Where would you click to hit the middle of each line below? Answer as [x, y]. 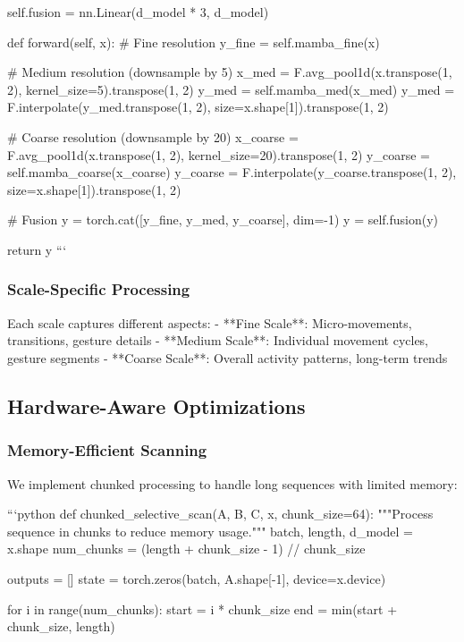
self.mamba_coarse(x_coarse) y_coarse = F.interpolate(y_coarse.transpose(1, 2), [232, 172]
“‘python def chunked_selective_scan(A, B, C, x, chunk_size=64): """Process [220, 514]
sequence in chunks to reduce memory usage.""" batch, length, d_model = [210, 531]
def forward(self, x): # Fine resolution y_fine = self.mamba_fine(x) [194, 42]
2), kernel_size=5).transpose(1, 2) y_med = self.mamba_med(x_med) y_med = [231, 89]
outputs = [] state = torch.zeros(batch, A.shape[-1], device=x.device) [197, 578]
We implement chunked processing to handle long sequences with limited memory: [232, 483]
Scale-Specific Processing [99, 289]
